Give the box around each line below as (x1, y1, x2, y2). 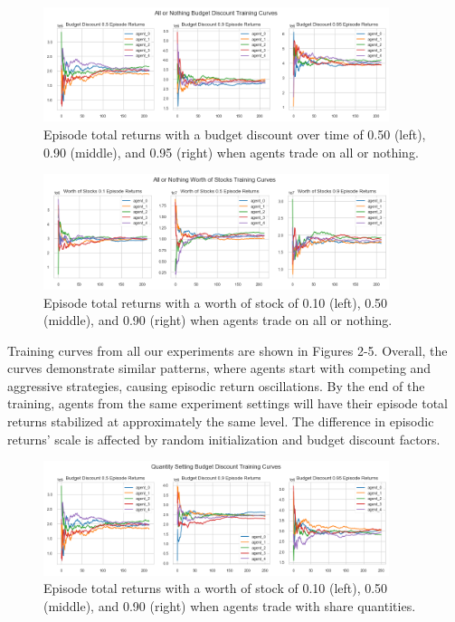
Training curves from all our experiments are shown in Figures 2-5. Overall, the (7, 340, 448, 359)
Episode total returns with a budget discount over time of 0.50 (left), (43, 125, 426, 143)
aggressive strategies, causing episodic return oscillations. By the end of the (7, 376, 425, 395)
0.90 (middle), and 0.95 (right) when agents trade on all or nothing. (43, 142, 419, 161)
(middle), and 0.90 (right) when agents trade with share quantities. (43, 596, 416, 615)
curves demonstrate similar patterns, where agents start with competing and (7, 359, 431, 378)
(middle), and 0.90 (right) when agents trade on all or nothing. (43, 311, 393, 330)
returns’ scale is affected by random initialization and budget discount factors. (7, 429, 441, 448)
